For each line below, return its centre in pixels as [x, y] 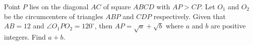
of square [117, 6]
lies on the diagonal [59, 6]
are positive [228, 26]
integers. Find [25, 36]
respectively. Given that [190, 16]
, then [103, 26]
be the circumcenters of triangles [54, 16]
